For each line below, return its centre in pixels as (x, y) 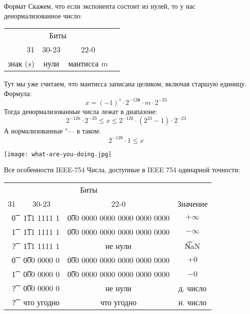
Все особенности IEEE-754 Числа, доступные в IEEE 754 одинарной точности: (122, 170)
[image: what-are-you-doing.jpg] (58, 154)
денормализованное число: (43, 15)
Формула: (18, 93)
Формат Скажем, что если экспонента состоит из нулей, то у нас (100, 6)
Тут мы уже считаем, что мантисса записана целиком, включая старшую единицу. (125, 84)
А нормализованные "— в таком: (52, 131)
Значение (192, 203)
